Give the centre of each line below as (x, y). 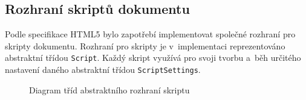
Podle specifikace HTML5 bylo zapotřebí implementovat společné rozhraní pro (150, 34)
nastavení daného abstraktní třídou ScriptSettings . (103, 70)
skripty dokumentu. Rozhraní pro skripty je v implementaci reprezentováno (145, 45)
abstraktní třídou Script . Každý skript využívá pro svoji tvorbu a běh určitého (153, 58)
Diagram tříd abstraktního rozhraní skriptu (109, 89)
